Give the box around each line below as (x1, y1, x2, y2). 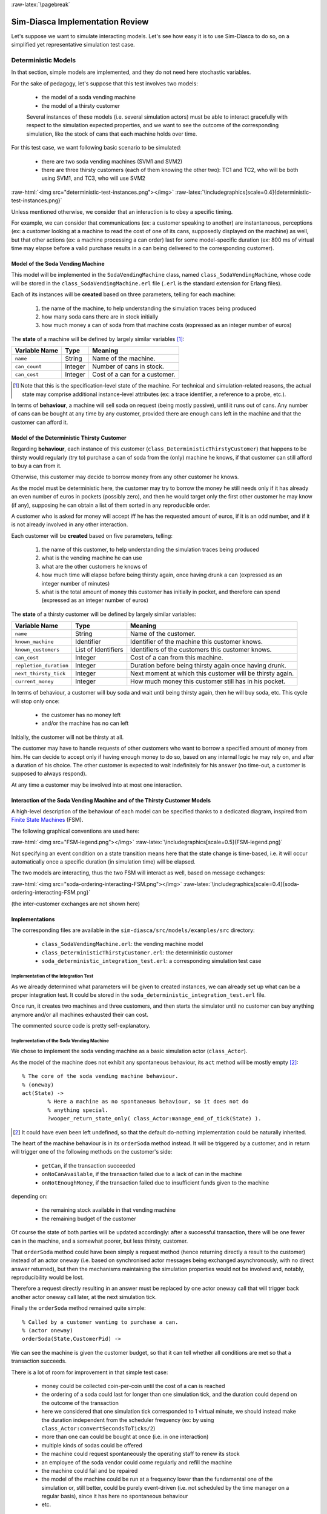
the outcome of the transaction (41, 1399, 119, 1406)
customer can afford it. (11, 418, 68, 426)
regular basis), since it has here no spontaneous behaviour (41, 1493, 188, 1500)
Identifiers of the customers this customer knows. (130, 646, 272, 654)
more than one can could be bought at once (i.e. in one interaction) (41, 1433, 209, 1441)
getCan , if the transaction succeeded (41, 1162, 136, 1169)
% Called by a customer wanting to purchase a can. (22, 1318, 179, 1326)
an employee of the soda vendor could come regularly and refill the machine (41, 1458, 233, 1466)
